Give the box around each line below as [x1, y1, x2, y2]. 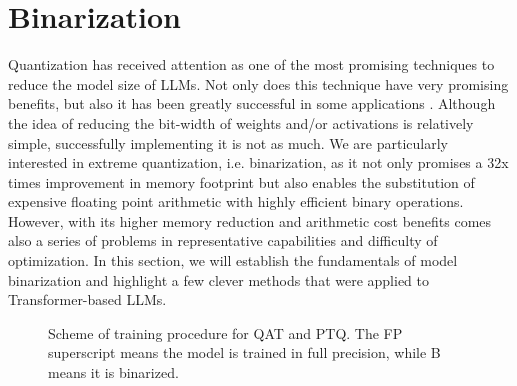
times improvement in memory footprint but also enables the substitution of [8, 171, 475, 192]
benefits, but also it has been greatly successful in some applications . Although [8, 93, 496, 114]
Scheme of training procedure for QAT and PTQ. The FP [48, 322, 403, 343]
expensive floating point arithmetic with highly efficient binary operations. [8, 191, 464, 212]
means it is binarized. [48, 362, 179, 383]
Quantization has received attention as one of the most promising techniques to [8, 54, 495, 75]
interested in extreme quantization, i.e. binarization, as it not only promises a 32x [8, 152, 509, 173]
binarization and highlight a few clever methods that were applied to [8, 269, 429, 290]
